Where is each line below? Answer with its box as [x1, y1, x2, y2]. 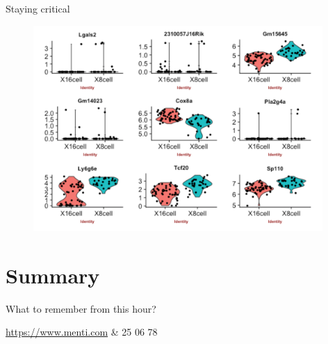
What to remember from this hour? [6, 301, 156, 315]
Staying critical [6, 1, 70, 15]
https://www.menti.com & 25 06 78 [6, 325, 158, 339]
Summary [6, 260, 100, 289]
